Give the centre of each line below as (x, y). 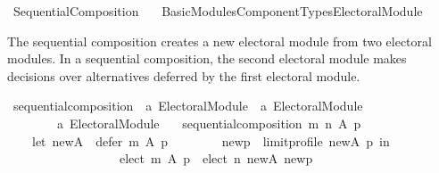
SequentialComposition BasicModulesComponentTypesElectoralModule (218, 11)
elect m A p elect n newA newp (216, 158)
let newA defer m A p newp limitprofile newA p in (211, 140)
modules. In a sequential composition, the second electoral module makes (207, 58)
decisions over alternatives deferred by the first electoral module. (184, 75)
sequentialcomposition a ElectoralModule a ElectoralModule (188, 106)
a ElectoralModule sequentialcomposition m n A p (209, 123)
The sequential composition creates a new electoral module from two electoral (219, 41)
